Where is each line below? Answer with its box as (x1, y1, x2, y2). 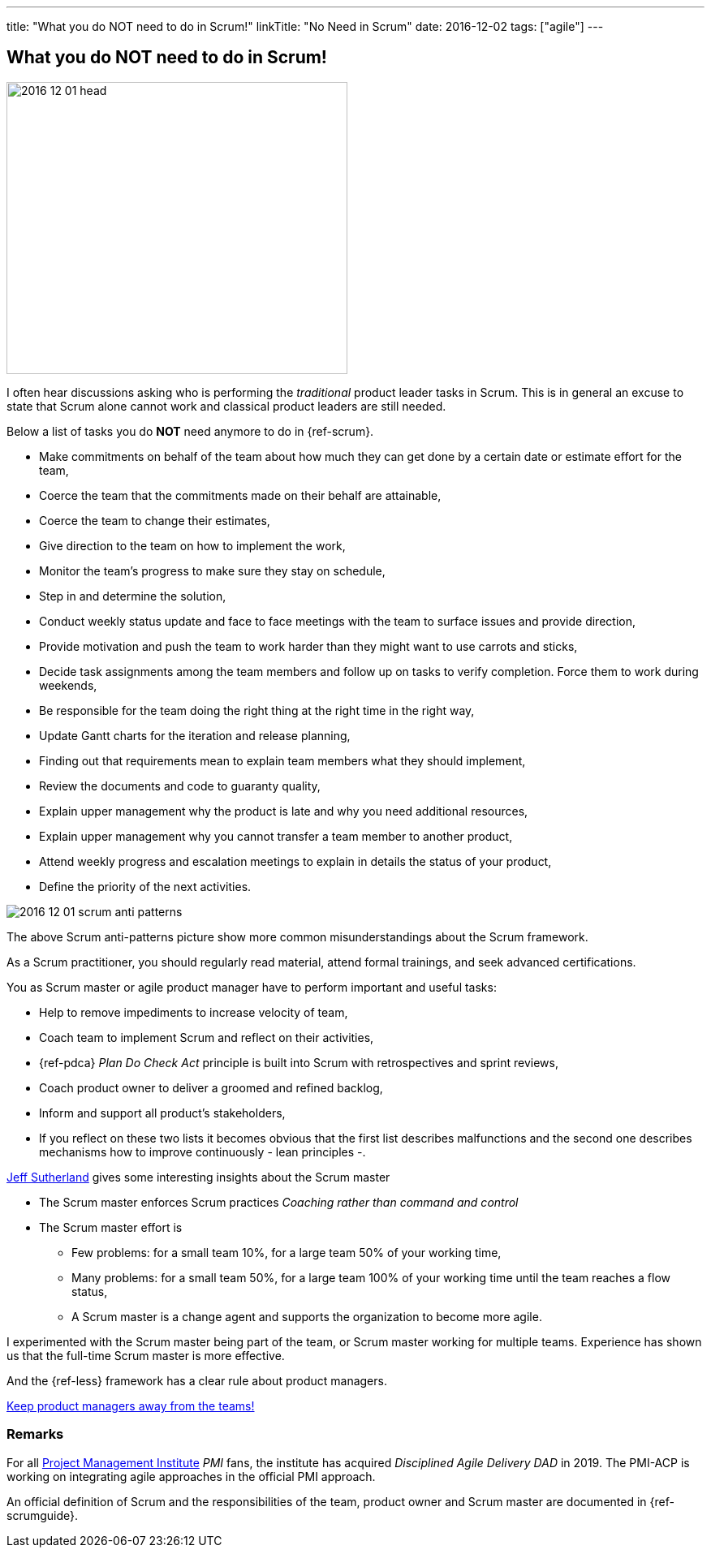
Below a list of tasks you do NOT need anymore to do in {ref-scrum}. (6, 424, 374, 438)
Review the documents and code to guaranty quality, (39, 778, 321, 793)
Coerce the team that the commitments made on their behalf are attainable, (39, 488, 442, 502)
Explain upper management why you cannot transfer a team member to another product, (39, 829, 513, 843)
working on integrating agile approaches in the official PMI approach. (6, 1469, 376, 1483)
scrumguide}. (6, 1508, 79, 1522)
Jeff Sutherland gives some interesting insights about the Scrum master (6, 1169, 390, 1184)
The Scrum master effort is (39, 1220, 183, 1234)
